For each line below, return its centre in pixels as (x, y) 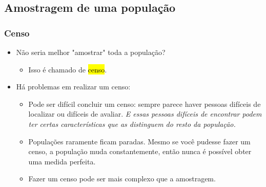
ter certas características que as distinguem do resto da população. (132, 124)
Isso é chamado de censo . (68, 69)
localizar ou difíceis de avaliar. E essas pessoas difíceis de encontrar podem (145, 114)
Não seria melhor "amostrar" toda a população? (91, 52)
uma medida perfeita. (62, 161)
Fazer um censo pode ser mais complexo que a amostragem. (122, 179)
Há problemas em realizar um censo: (73, 87)
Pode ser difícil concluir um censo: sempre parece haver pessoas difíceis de (145, 104)
